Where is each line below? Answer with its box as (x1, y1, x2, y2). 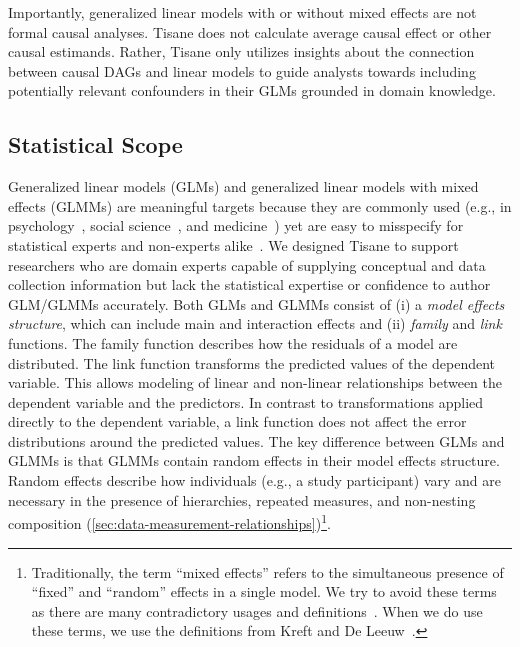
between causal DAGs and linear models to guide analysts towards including (8, 60, 476, 81)
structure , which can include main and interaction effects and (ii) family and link (8, 313, 502, 334)
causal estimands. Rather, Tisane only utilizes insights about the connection (8, 41, 475, 62)
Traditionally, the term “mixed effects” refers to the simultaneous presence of (31, 561, 504, 582)
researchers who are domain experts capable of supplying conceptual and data (8, 254, 486, 275)
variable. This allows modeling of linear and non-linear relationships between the (8, 372, 502, 393)
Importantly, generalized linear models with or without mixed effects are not (8, 2, 477, 22)
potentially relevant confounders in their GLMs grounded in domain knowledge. (8, 80, 496, 101)
